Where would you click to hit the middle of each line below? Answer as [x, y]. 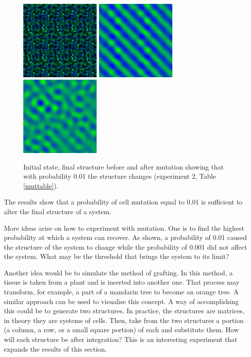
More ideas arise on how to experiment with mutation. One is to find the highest [124, 228]
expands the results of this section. [55, 348]
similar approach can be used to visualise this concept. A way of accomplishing [121, 301]
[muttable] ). [41, 185]
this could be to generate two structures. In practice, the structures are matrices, [124, 311]
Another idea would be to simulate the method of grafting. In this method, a [118, 272]
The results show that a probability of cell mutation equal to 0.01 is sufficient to [123, 202]
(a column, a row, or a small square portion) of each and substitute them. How [121, 330]
